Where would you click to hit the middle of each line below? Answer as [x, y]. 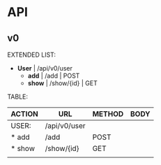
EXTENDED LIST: [32, 55]
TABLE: [18, 96]
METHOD [108, 114]
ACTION [24, 114]
